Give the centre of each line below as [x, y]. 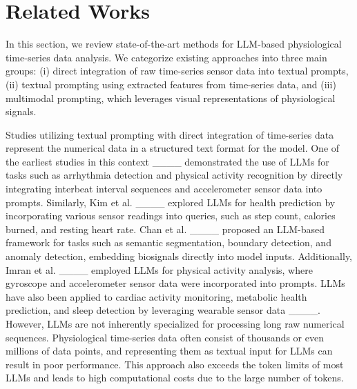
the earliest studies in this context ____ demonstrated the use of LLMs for [167, 161]
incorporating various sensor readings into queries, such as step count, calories [171, 216]
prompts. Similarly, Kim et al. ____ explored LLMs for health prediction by [171, 202]
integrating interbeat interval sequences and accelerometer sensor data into [164, 189]
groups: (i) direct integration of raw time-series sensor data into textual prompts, [177, 71]
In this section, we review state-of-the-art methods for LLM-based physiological [174, 44]
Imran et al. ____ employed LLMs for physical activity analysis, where [159, 269]
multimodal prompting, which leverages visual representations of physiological [171, 98]
